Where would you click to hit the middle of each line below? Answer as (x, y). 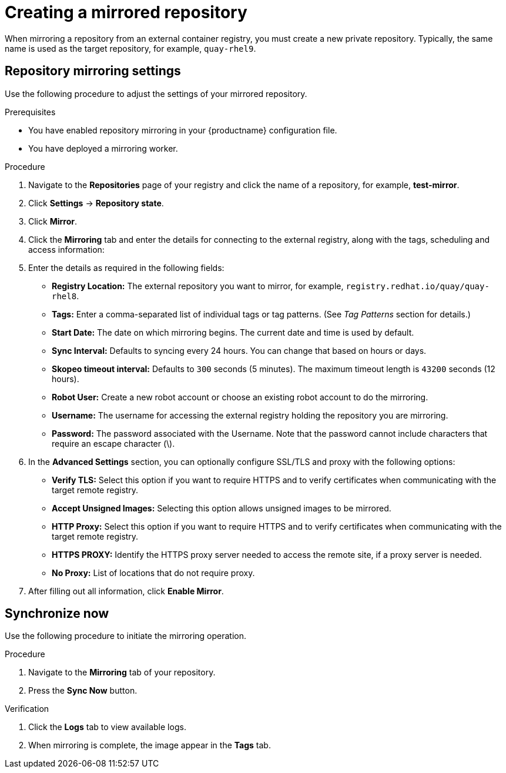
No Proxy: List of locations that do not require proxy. (153, 573)
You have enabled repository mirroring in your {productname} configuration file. (183, 130)
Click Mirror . (53, 221)
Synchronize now (57, 614)
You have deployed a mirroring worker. (103, 148)
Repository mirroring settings (93, 71)
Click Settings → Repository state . (96, 203)
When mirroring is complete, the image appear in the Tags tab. (150, 745)
